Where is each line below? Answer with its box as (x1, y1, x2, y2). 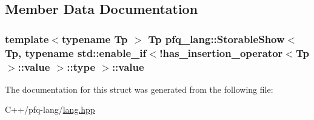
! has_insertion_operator (159, 45, 283, 60)
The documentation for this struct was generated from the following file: (5, 82, 273, 95)
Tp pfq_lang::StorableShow (148, 31, 285, 46)
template (5, 31, 49, 46)
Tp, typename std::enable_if (5, 45, 147, 60)
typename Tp (61, 31, 128, 46)
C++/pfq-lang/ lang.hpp (5, 103, 95, 116)
